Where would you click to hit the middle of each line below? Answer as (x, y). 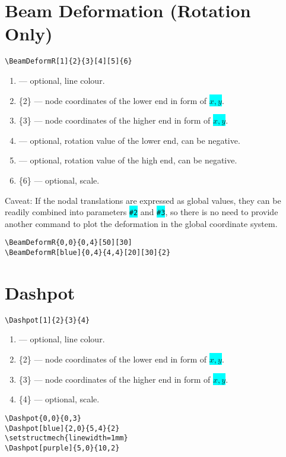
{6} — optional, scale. (59, 180)
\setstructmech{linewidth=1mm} (66, 438)
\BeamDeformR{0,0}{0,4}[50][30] (69, 243)
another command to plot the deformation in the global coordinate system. (141, 223)
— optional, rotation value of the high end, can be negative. (128, 160)
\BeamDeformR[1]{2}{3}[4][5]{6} (69, 62)
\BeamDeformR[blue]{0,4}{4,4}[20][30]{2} (88, 253)
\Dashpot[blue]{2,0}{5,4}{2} (62, 428)
